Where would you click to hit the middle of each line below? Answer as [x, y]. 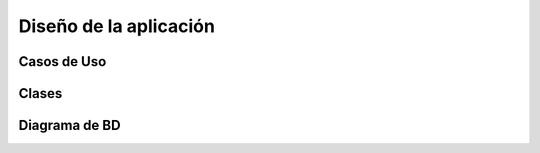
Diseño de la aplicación [116, 26]
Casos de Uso [62, 61]
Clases [40, 93]
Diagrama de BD [69, 125]
